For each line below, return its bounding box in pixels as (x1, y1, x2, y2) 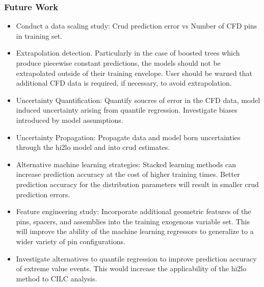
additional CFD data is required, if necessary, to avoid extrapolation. (16, 77, 232, 88)
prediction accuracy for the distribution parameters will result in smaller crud (16, 178, 259, 189)
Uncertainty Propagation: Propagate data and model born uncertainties (16, 132, 241, 142)
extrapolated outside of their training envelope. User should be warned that (16, 67, 253, 78)
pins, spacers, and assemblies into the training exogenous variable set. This (16, 216, 250, 226)
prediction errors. (16, 189, 70, 199)
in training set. (16, 30, 63, 41)
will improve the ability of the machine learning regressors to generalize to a (16, 226, 254, 237)
